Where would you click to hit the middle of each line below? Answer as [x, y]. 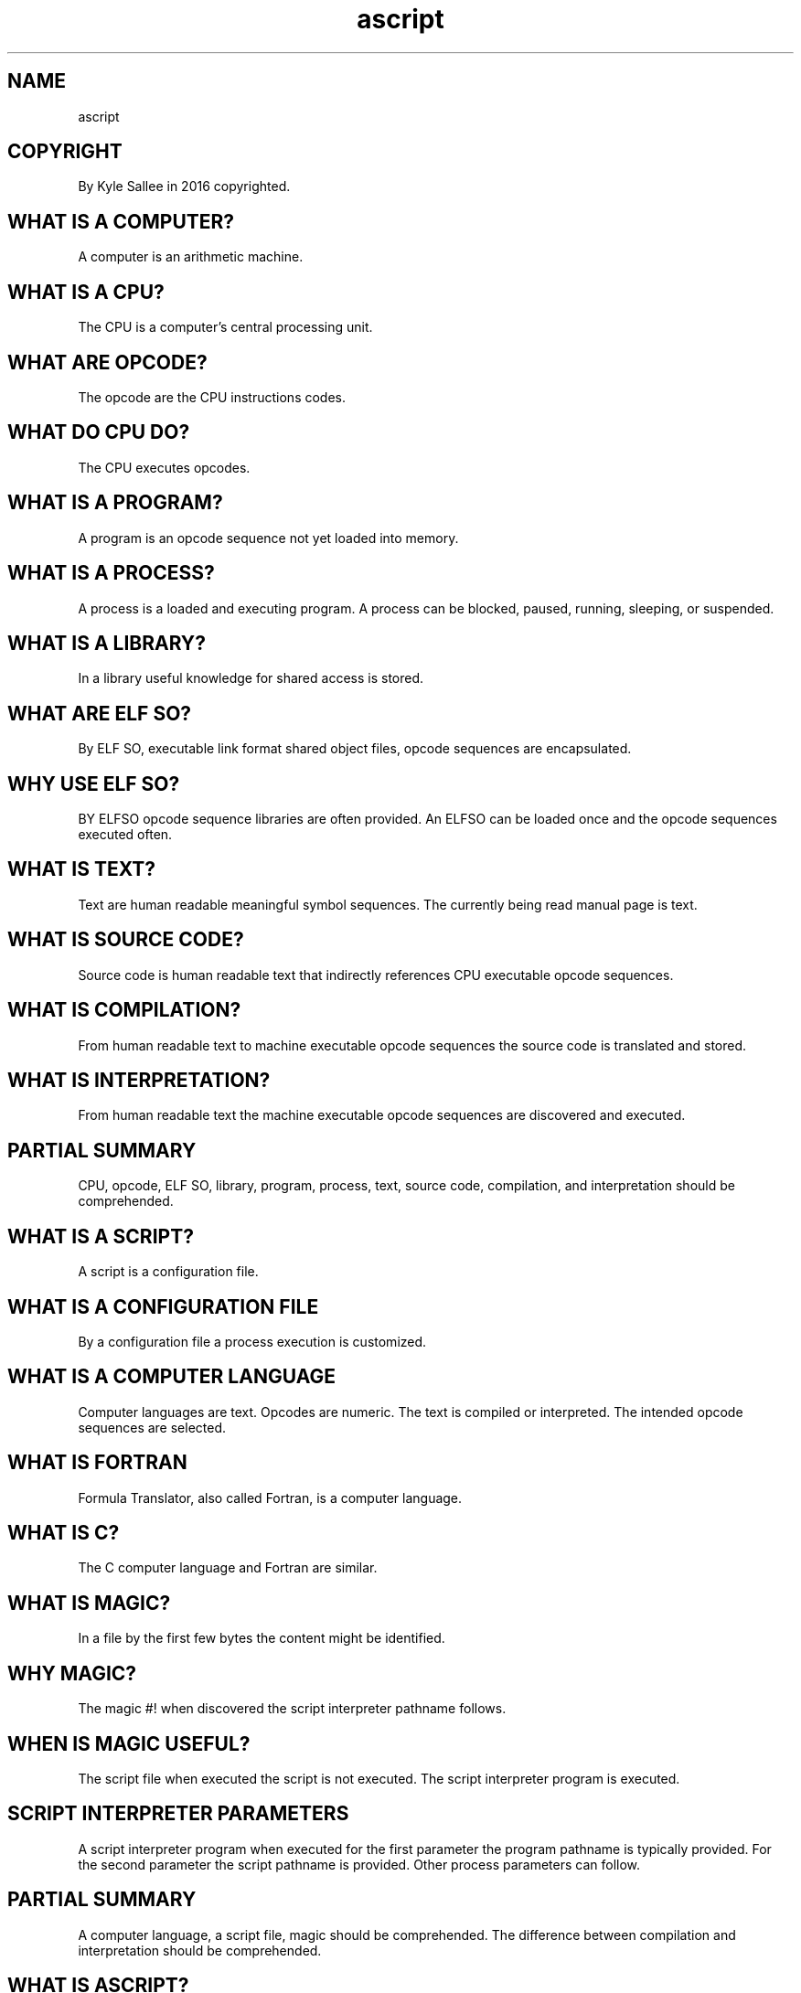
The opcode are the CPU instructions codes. [212, 397]
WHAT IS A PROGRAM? [115, 503]
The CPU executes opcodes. [164, 467]
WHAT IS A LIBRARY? [107, 643]
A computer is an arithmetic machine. [191, 257]
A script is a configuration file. [168, 1272]
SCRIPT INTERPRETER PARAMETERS [178, 1814]
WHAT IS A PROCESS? [111, 573]
